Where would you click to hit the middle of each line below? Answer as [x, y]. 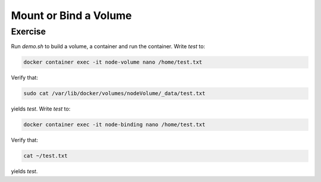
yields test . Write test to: [41, 109]
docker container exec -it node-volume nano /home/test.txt [113, 62]
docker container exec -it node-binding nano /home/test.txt [114, 125]
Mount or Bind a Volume [71, 15]
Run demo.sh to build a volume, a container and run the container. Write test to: [108, 46]
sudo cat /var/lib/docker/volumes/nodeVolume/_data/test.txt [114, 93]
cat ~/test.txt [45, 156]
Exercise [29, 32]
